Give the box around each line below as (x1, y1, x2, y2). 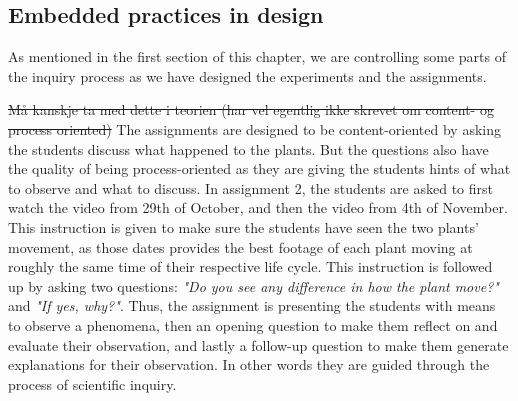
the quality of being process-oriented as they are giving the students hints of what (8, 158, 511, 179)
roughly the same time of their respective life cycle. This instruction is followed (8, 256, 493, 277)
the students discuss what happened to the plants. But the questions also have (8, 138, 489, 159)
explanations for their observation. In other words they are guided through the (8, 354, 490, 375)
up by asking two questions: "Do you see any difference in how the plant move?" (8, 275, 499, 296)
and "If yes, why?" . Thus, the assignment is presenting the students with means (8, 295, 496, 316)
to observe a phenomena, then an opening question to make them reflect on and (8, 314, 498, 335)
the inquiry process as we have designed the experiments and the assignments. (8, 65, 487, 86)
